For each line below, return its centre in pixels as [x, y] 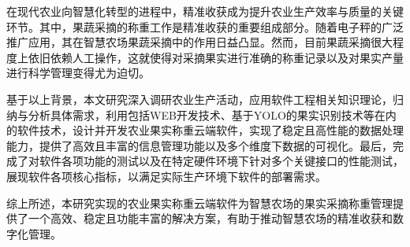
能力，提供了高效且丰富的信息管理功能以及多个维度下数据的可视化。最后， [199, 145]
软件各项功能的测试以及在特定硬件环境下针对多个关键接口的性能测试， [221, 161]
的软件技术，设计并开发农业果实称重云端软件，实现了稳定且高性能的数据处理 [205, 130]
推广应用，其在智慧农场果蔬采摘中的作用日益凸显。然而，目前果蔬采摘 [188, 42]
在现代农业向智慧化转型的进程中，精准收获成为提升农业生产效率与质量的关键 [205, 11]
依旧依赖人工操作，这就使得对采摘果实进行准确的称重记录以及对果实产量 [216, 57]
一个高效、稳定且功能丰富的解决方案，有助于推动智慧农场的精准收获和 [210, 218]
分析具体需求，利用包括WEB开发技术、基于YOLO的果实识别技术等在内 [212, 114]
